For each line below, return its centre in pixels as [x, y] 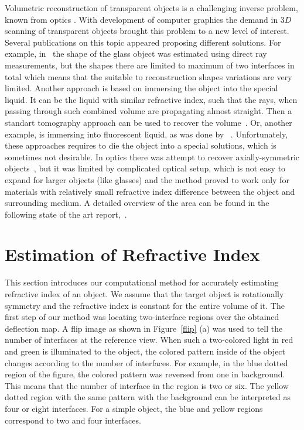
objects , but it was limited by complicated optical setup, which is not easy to [145, 168]
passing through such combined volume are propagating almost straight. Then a [148, 111]
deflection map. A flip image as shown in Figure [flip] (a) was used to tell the [144, 328]
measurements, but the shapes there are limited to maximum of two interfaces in [150, 65]
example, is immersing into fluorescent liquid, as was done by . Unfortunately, [146, 134]
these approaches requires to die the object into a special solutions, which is [141, 145]
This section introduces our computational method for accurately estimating [142, 282]
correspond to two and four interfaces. [73, 420]
